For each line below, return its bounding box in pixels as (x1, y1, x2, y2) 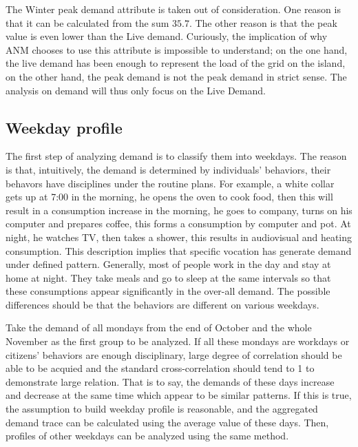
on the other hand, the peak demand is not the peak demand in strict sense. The (6, 69, 347, 83)
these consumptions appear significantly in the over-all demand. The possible (6, 284, 330, 298)
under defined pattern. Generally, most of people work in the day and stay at (6, 257, 331, 271)
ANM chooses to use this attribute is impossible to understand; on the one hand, (6, 42, 348, 56)
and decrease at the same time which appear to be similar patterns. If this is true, (6, 388, 352, 402)
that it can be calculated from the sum (6, 15, 169, 30)
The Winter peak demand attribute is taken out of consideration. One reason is (6, 2, 341, 16)
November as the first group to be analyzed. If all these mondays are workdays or (6, 334, 350, 349)
